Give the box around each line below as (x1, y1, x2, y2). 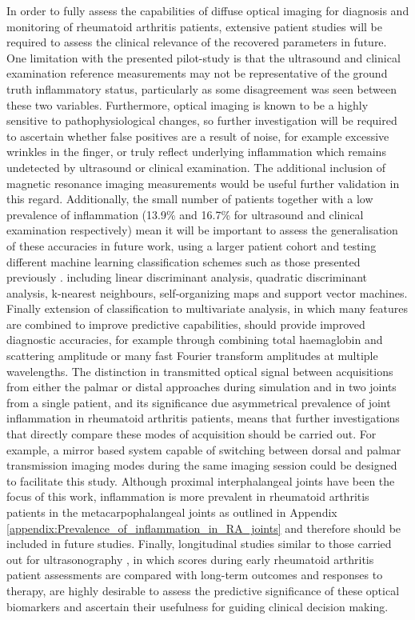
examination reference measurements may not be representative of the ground (6, 65, 388, 82)
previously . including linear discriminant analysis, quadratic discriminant (6, 269, 368, 286)
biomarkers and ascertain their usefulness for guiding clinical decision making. (6, 598, 389, 614)
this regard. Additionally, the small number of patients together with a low (6, 190, 373, 207)
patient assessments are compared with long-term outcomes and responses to (6, 566, 383, 583)
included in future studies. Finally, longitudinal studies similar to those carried (6, 535, 392, 552)
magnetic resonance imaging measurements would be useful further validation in (6, 174, 400, 191)
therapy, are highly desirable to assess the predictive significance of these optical (6, 582, 400, 598)
